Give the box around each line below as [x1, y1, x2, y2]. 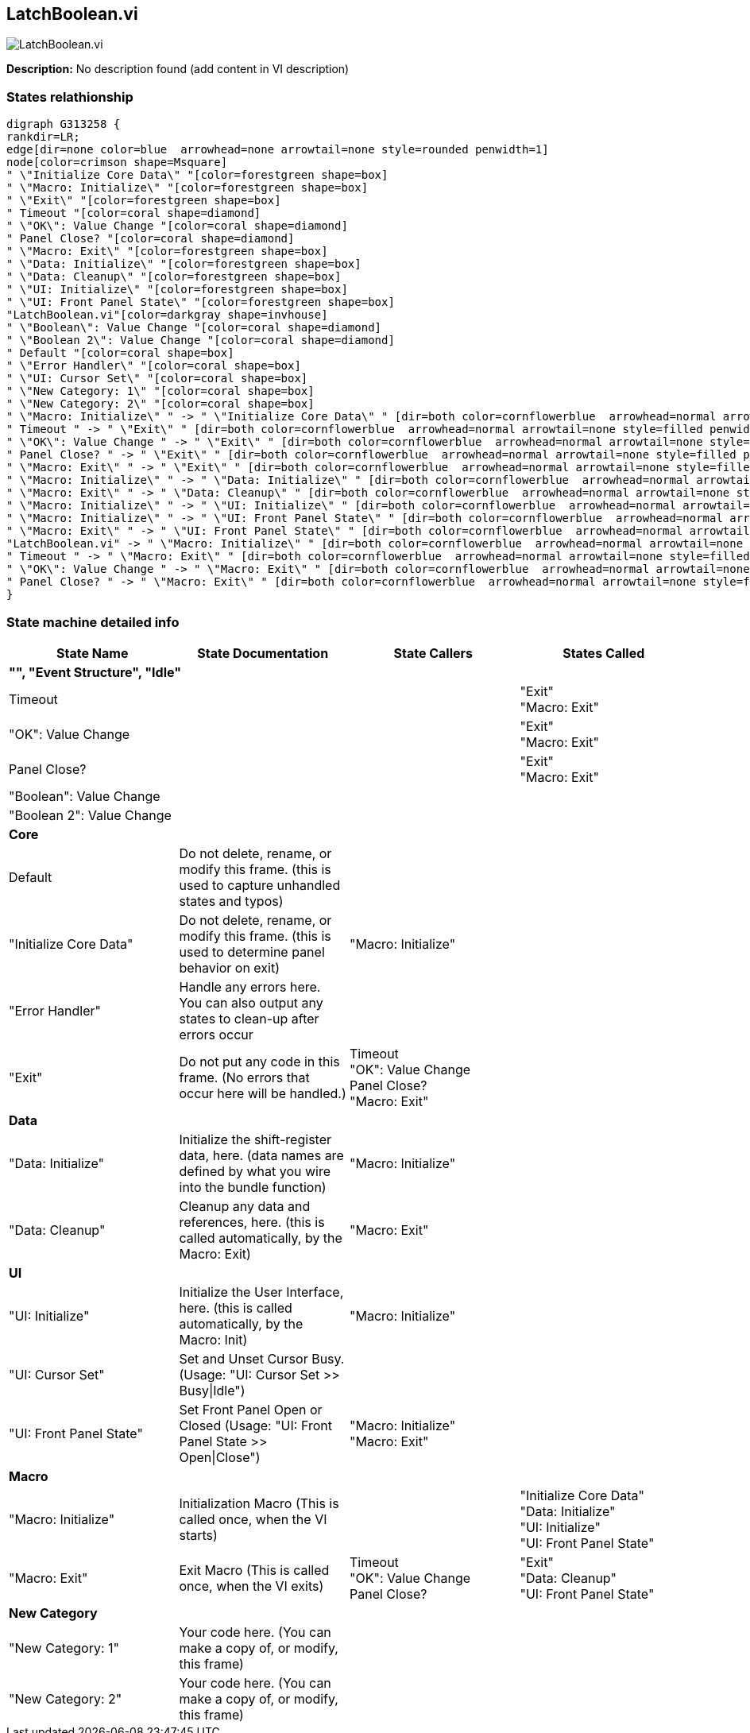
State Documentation [197, 644, 329, 661]
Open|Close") [179, 1449, 261, 1465]
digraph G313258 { [6, 118, 121, 131]
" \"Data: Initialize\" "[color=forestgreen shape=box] [6, 257, 361, 271]
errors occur [179, 1026, 253, 1043]
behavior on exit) [179, 959, 280, 976]
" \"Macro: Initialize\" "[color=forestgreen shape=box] [6, 181, 369, 195]
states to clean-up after [179, 1010, 319, 1027]
